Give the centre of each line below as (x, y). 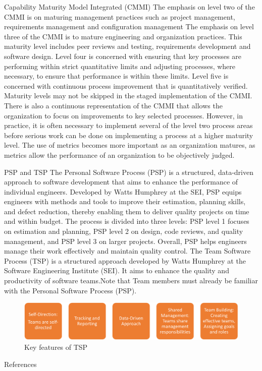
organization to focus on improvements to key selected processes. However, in (124, 115)
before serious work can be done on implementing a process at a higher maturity (129, 135)
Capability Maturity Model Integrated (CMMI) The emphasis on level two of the (129, 7)
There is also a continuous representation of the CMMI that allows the (113, 105)
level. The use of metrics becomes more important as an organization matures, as (130, 145)
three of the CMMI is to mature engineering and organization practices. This (123, 36)
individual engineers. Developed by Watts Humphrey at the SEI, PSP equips (123, 191)
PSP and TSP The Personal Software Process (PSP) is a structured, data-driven (129, 172)
